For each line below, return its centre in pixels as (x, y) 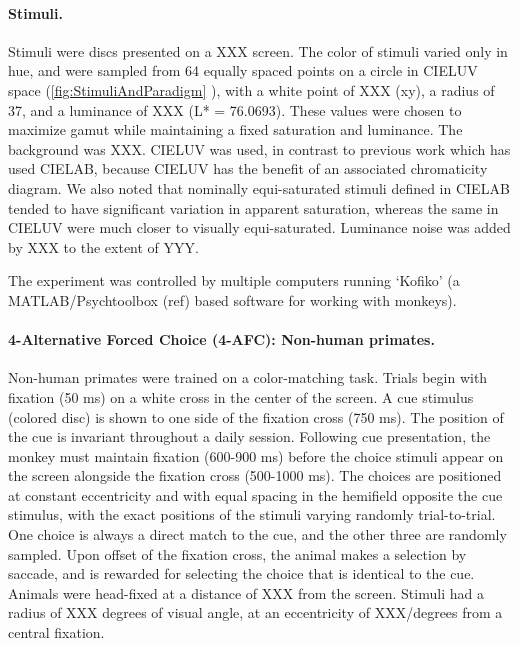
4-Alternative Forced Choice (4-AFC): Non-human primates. (221, 339)
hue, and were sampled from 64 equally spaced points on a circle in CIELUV (243, 70)
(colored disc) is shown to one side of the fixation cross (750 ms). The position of (256, 416)
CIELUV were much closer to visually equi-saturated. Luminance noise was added (259, 227)
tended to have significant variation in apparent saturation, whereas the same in (253, 207)
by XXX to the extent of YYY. (103, 246)
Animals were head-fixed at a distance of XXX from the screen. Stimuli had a (246, 592)
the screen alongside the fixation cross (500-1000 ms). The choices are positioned (255, 475)
